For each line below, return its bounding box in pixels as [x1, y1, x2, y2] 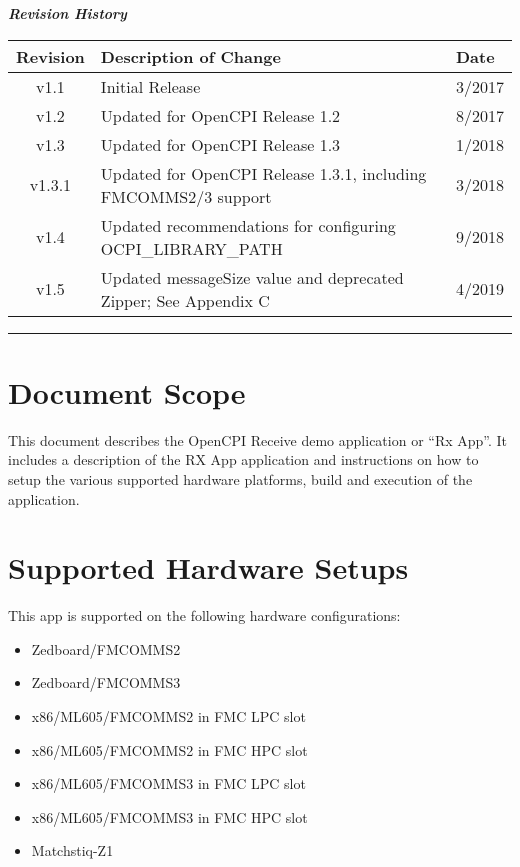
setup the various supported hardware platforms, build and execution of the [8, 468, 473, 489]
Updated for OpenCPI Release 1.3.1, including [100, 161, 427, 185]
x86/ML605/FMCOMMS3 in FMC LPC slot [31, 773, 306, 794]
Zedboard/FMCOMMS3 [31, 672, 181, 693]
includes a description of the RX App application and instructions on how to [8, 449, 479, 470]
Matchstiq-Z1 [31, 840, 114, 861]
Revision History [8, 3, 127, 23]
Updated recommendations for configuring [100, 213, 396, 237]
